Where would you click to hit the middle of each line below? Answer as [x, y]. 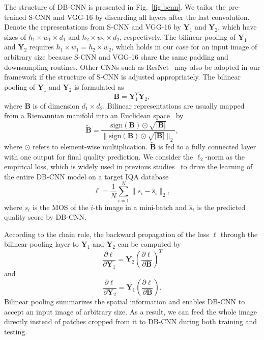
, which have [237, 27]
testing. [16, 331]
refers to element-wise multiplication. [90, 147]
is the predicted [221, 207]
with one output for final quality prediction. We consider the [99, 156]
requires [41, 47]
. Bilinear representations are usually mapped [174, 105]
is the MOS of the [60, 207]
